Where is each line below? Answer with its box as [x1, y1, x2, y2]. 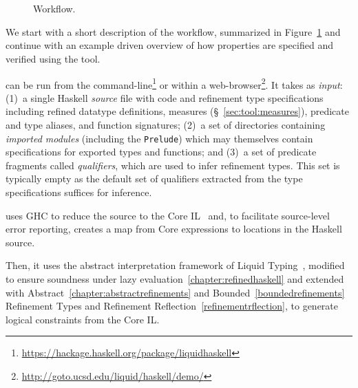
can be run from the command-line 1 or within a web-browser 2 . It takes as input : [6, 75, 343, 91]
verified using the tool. [6, 51, 101, 65]
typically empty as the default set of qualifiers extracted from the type [6, 171, 303, 186]
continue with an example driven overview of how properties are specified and [6, 38, 333, 52]
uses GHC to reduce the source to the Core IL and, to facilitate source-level [6, 208, 330, 222]
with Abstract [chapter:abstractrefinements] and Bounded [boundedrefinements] [6, 285, 345, 299]
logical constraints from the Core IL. [6, 312, 160, 326]
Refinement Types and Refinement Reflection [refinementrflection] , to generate [6, 299, 338, 313]
